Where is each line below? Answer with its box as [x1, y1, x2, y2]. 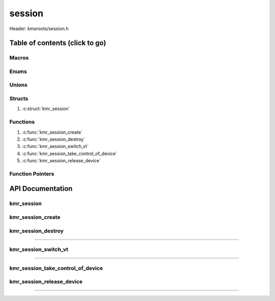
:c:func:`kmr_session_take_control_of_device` [22, 150, 117, 157]
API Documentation [9, 184, 73, 193]
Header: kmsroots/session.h [9, 26, 69, 32]
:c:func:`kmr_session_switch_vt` [22, 143, 89, 149]
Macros [9, 54, 29, 61]
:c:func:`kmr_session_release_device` [22, 158, 101, 164]
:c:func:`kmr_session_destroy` [22, 136, 85, 142]
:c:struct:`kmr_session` [22, 106, 70, 112]
